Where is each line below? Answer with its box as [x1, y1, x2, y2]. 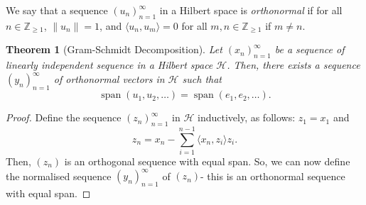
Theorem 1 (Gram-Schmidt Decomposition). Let [6, 42, 222, 57]
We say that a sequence [6, 3, 108, 17]
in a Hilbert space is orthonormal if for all [159, 3, 343, 17]
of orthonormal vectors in [53, 72, 165, 87]
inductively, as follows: [198, 110, 296, 125]
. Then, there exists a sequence [227, 57, 360, 72]
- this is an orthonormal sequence [200, 168, 345, 183]
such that [182, 72, 222, 87]
